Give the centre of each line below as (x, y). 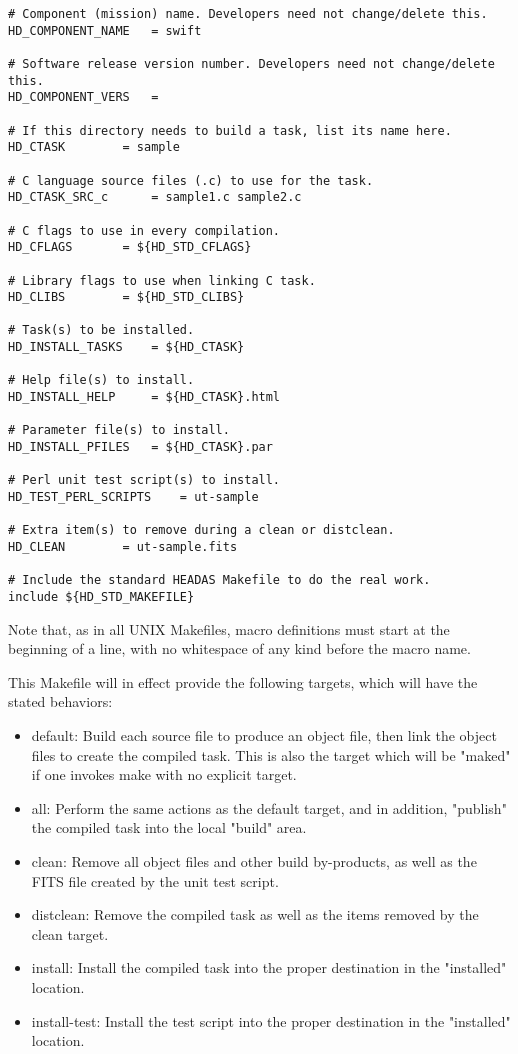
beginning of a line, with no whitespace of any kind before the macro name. (239, 648)
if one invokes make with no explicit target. (164, 774)
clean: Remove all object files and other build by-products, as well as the (254, 860)
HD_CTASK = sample (94, 147)
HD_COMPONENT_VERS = (83, 97)
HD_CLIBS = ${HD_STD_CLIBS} (126, 297)
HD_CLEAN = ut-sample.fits (123, 547)
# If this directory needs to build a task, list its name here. (230, 130)
